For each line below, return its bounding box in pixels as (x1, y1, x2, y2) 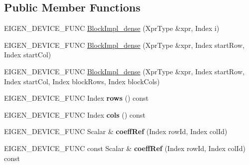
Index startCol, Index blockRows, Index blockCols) (4, 76, 160, 86)
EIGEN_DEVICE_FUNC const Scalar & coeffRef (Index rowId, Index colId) (4, 143, 246, 153)
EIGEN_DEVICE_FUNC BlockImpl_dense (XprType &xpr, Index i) (4, 23, 220, 33)
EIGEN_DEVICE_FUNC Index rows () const (4, 93, 149, 103)
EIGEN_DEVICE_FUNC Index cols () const (4, 109, 146, 120)
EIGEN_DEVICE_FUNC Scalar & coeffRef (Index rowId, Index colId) (4, 126, 228, 137)
